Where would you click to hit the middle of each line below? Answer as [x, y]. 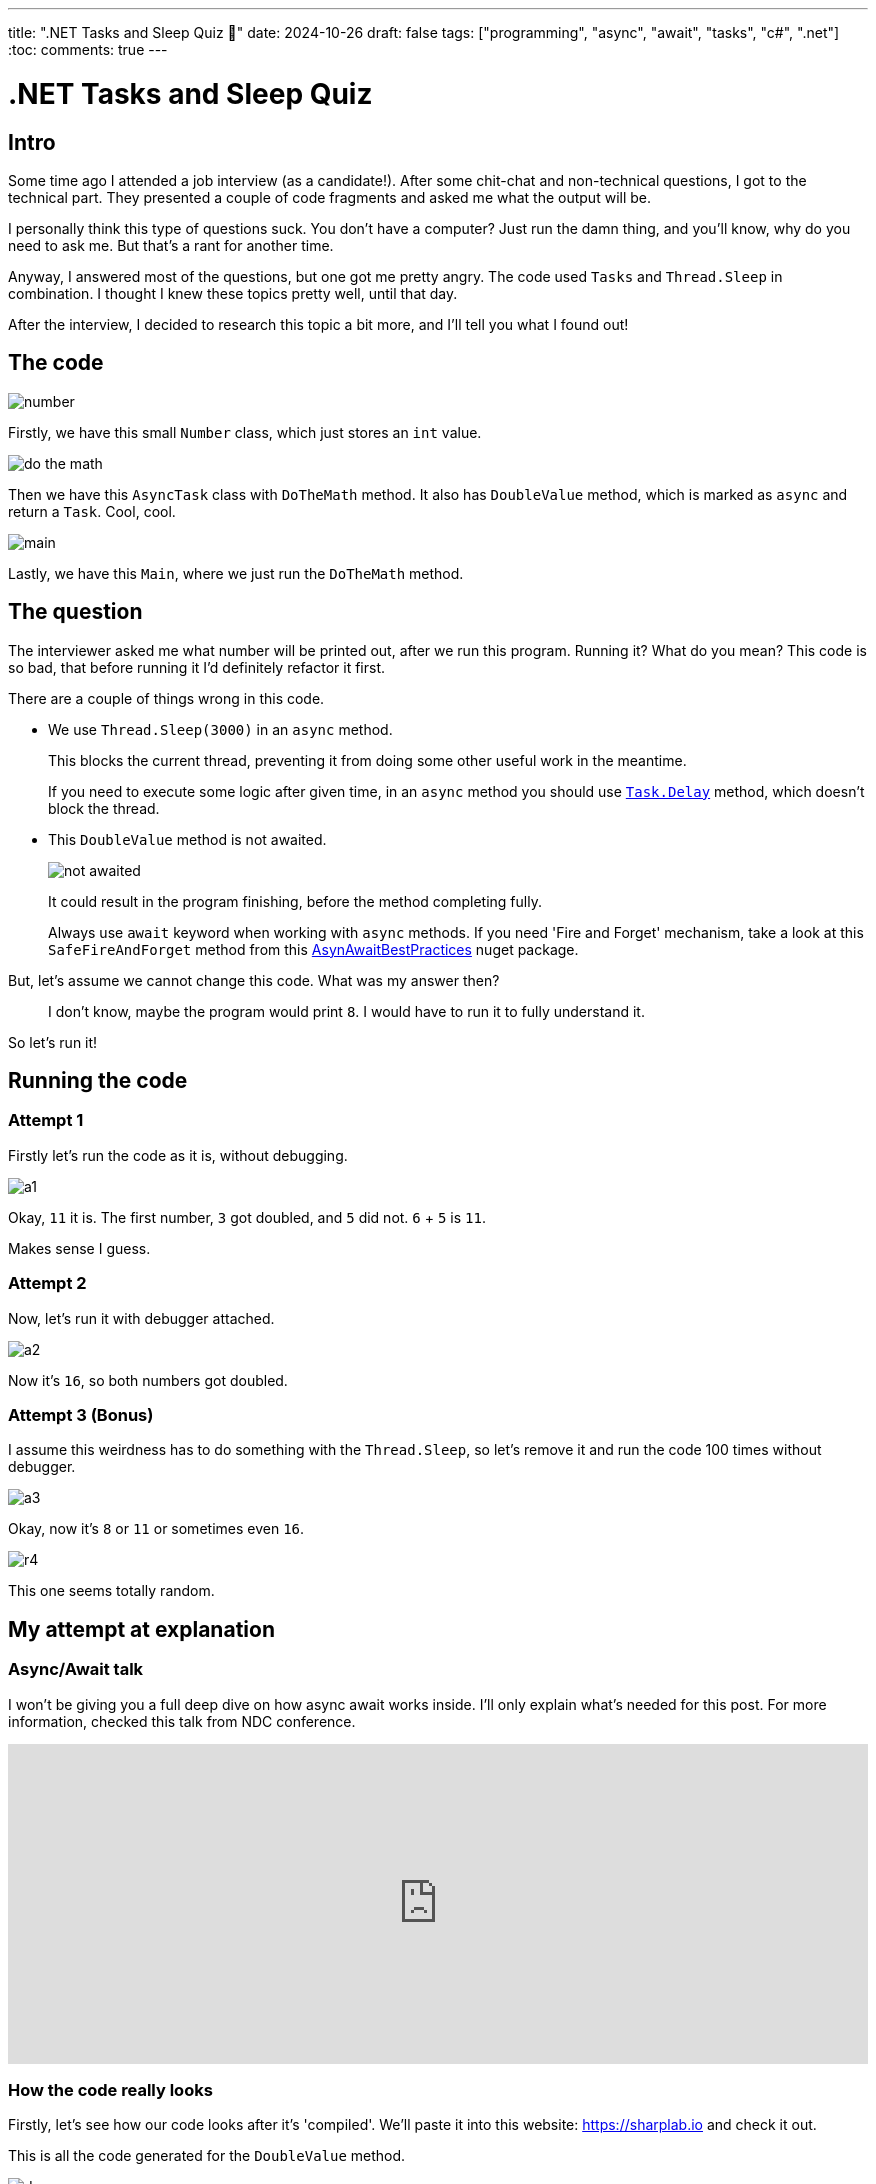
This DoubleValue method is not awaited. [187, 839]
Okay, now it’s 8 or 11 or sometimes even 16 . [156, 1529]
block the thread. [104, 808]
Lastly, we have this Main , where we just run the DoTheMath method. [236, 573]
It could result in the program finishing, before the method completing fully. [295, 901]
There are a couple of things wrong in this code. [166, 698]
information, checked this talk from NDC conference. [182, 1721]
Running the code [98, 1081]
